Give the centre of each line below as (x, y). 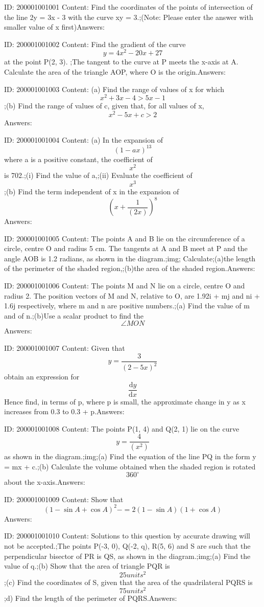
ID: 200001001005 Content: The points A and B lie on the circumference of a (125, 238)
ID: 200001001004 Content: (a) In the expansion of (83, 139)
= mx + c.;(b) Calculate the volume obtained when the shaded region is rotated (130, 466)
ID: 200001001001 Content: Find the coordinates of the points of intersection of (128, 7)
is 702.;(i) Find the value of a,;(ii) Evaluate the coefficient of (98, 175)
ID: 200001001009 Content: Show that (64, 499)
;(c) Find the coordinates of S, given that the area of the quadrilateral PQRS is (128, 582)
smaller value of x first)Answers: (54, 27)
